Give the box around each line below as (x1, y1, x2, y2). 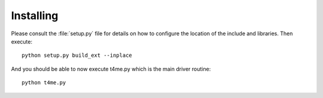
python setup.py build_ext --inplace (22, 52, 133, 59)
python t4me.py (22, 79, 66, 86)
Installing (11, 9, 59, 22)
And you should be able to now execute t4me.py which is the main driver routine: (11, 65, 211, 72)
